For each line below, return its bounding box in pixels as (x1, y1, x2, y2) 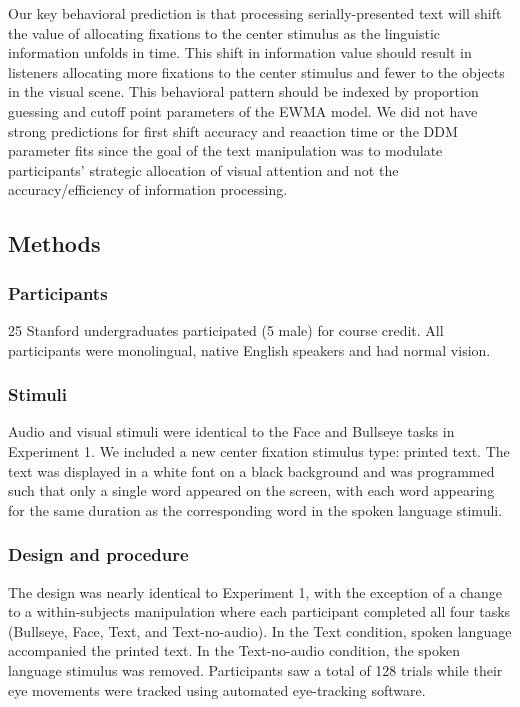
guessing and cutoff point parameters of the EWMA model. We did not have (8, 100, 478, 121)
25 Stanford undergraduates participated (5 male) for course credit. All (8, 319, 444, 340)
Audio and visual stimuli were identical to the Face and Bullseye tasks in (8, 421, 455, 442)
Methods (8, 228, 101, 259)
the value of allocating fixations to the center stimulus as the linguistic (8, 22, 441, 43)
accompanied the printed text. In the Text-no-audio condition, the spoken (8, 640, 461, 661)
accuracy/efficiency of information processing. (8, 179, 288, 200)
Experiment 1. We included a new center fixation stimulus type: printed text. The (8, 440, 510, 461)
